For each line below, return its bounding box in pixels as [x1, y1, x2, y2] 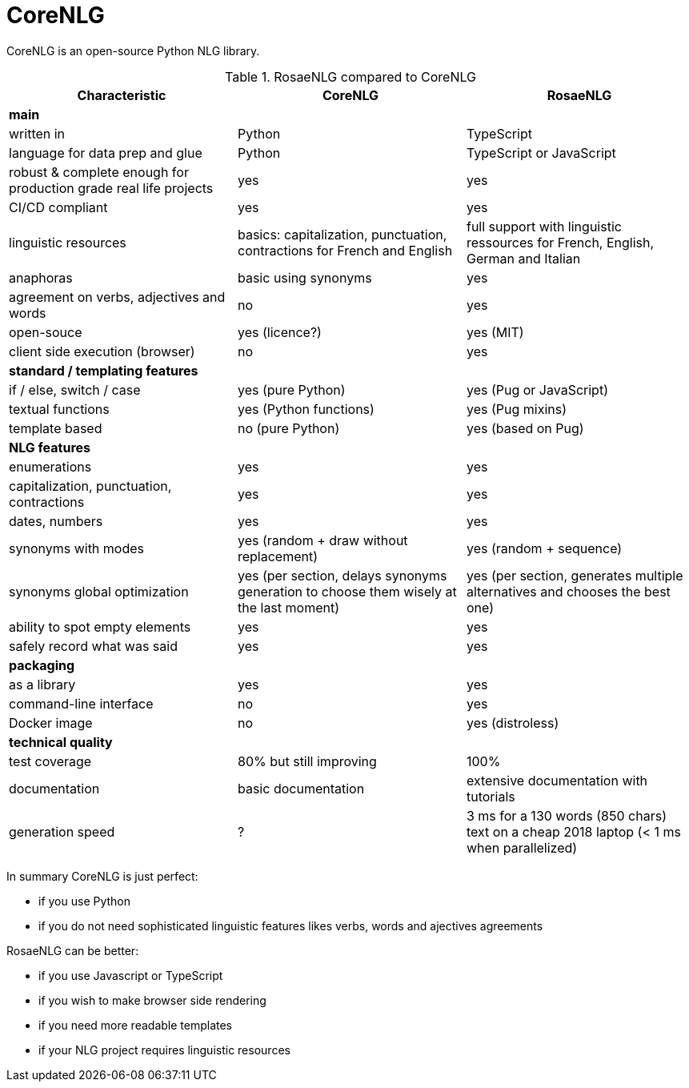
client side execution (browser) [9, 343, 195, 359]
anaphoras [9, 269, 73, 286]
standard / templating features [9, 362, 198, 379]
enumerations [9, 458, 92, 475]
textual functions [9, 400, 110, 417]
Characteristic [77, 86, 166, 103]
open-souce [9, 323, 82, 340]
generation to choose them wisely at [237, 583, 457, 600]
